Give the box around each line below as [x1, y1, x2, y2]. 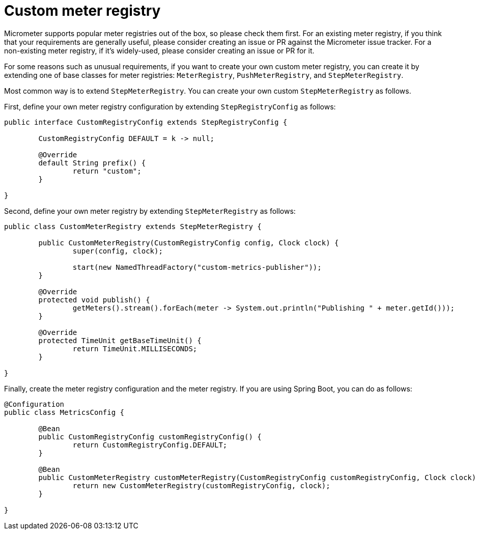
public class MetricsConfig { [4, 408, 125, 416]
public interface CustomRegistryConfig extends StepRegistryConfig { [4, 118, 288, 126]
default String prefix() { [38, 158, 146, 167]
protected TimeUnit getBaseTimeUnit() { [38, 336, 202, 345]
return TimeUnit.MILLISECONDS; [72, 344, 198, 353]
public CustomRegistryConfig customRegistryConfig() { [38, 432, 262, 441]
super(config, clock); [72, 246, 163, 255]
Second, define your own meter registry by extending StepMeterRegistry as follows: [4, 206, 296, 215]
